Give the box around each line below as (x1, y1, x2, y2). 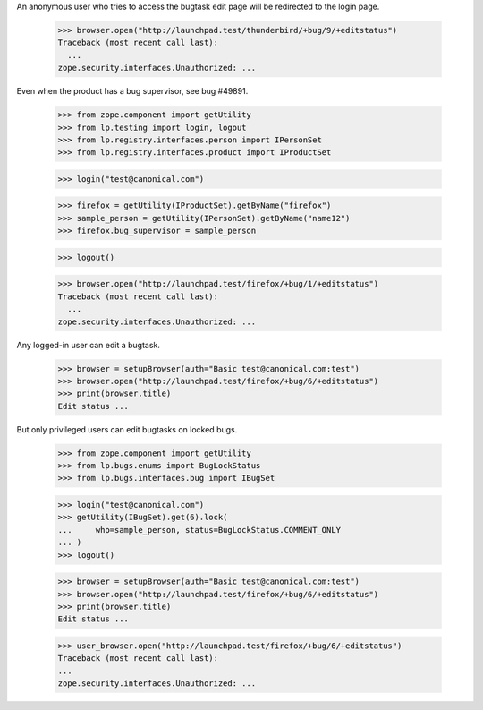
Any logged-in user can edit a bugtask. (16, 339, 160, 350)
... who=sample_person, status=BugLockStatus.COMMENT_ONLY (57, 525, 342, 535)
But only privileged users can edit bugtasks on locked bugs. (16, 423, 238, 434)
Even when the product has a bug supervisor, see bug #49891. (16, 86, 249, 97)
